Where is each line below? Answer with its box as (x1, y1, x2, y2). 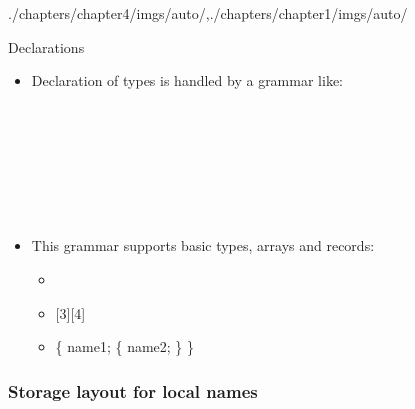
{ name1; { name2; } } (55, 336, 195, 357)
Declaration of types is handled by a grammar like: (31, 70, 343, 91)
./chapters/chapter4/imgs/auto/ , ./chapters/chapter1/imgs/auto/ (8, 3, 408, 23)
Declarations (8, 36, 85, 57)
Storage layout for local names (8, 378, 258, 403)
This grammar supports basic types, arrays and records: (31, 235, 375, 256)
